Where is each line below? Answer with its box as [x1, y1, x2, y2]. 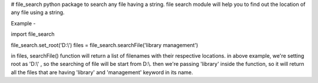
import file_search [11, 31, 55, 38]
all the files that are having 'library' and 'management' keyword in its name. [11, 68, 194, 76]
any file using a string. [11, 9, 65, 16]
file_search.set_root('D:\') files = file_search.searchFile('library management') [11, 41, 198, 48]
